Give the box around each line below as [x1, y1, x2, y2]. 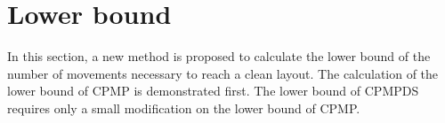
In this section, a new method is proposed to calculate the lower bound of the [7, 47, 431, 65]
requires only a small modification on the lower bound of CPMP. [7, 98, 360, 117]
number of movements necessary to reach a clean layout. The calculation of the [7, 64, 439, 82]
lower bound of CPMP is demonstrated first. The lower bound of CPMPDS [7, 81, 419, 100]
